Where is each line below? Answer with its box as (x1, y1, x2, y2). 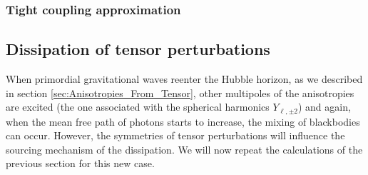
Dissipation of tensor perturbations (6, 38, 270, 60)
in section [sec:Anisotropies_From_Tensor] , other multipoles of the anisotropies (6, 85, 354, 100)
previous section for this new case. (6, 156, 155, 171)
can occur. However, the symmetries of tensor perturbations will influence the (6, 128, 345, 143)
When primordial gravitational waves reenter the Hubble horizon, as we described (6, 71, 363, 86)
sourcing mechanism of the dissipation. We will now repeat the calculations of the (6, 141, 363, 156)
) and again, (297, 99, 351, 114)
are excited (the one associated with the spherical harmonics (6, 99, 270, 114)
